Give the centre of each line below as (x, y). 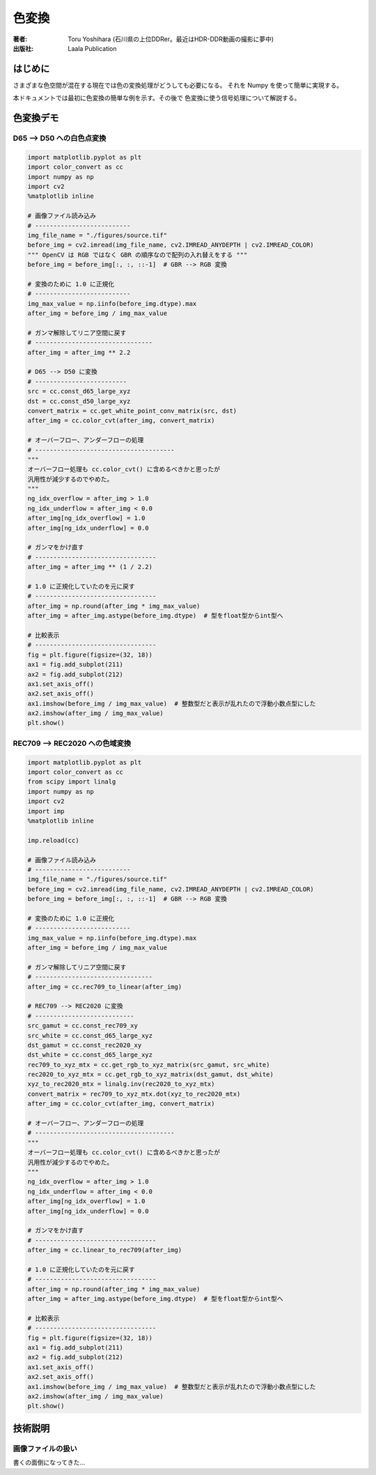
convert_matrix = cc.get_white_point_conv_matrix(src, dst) (132, 411)
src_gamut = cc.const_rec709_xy (83, 1026)
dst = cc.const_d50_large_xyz (79, 401)
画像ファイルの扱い (45, 1449)
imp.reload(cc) (53, 840)
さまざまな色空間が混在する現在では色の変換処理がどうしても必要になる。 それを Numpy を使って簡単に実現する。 (178, 85)
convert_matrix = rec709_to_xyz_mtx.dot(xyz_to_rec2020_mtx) (134, 1094)
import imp (46, 811)
